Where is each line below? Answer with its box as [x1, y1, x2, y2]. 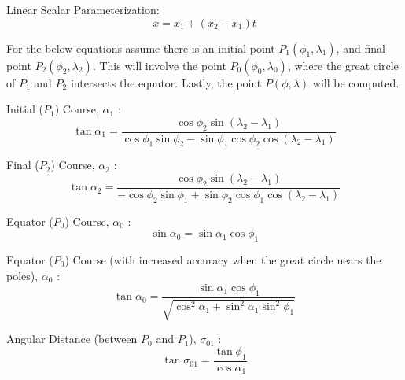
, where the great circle [287, 57, 399, 73]
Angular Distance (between [6, 330, 138, 347]
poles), [6, 267, 39, 283]
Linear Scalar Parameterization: [6, 2, 160, 17]
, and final [336, 39, 385, 56]
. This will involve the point [92, 57, 226, 73]
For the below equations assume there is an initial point [6, 39, 275, 56]
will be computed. [312, 74, 399, 90]
